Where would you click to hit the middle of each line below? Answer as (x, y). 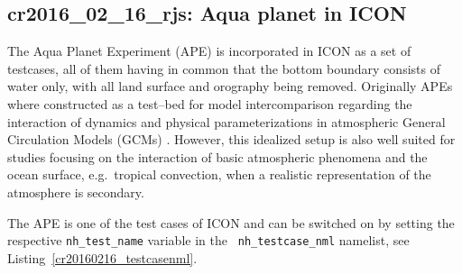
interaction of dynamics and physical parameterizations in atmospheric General (226, 121)
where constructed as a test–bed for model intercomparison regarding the (210, 103)
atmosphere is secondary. (76, 192)
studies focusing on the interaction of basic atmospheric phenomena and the (217, 156)
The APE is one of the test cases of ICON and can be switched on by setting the (231, 222)
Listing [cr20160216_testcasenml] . (102, 257)
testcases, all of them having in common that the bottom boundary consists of (224, 68)
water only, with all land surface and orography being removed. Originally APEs (230, 86)
